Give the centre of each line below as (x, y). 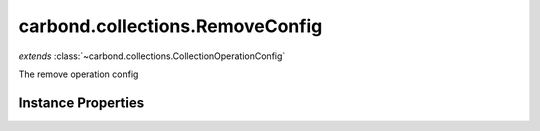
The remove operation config (78, 74)
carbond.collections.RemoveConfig (170, 26)
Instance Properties (81, 102)
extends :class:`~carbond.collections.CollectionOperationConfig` (152, 56)
